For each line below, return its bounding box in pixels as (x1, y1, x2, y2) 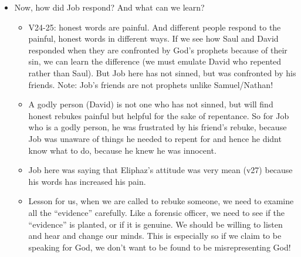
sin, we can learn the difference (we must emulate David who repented (28, 55, 282, 67)
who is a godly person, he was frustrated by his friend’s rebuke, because (28, 121, 287, 133)
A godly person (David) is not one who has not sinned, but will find (28, 98, 273, 110)
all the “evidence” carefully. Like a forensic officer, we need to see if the (28, 206, 285, 218)
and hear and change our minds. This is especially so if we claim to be (28, 229, 282, 242)
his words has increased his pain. (28, 175, 146, 187)
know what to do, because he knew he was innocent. (28, 144, 217, 156)
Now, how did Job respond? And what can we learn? (14, 1, 205, 13)
